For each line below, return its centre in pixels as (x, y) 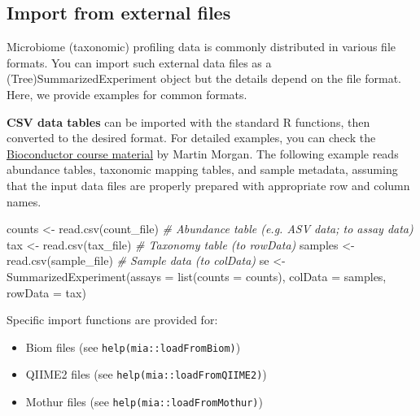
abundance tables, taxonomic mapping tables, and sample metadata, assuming (202, 169)
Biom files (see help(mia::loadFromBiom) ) (133, 347)
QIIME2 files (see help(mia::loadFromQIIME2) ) (146, 374)
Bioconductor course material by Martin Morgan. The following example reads (203, 153)
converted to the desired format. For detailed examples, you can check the (191, 138)
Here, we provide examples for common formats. (127, 94)
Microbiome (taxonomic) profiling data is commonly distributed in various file (201, 47)
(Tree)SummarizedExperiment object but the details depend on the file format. (204, 78)
